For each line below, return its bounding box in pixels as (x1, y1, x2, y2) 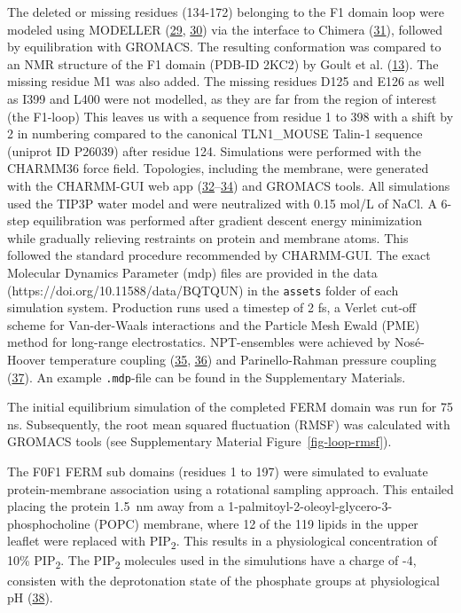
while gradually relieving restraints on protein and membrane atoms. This (7, 228, 409, 247)
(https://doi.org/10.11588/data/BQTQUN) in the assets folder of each (7, 280, 399, 299)
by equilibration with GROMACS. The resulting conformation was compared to (7, 37, 441, 56)
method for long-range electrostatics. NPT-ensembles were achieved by (7, 333, 391, 351)
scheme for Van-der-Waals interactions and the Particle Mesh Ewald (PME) (7, 315, 420, 334)
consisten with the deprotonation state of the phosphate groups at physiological (7, 570, 440, 589)
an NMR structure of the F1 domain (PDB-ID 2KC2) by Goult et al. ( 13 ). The (7, 54, 439, 73)
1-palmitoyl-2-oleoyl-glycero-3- (228, 497, 393, 515)
